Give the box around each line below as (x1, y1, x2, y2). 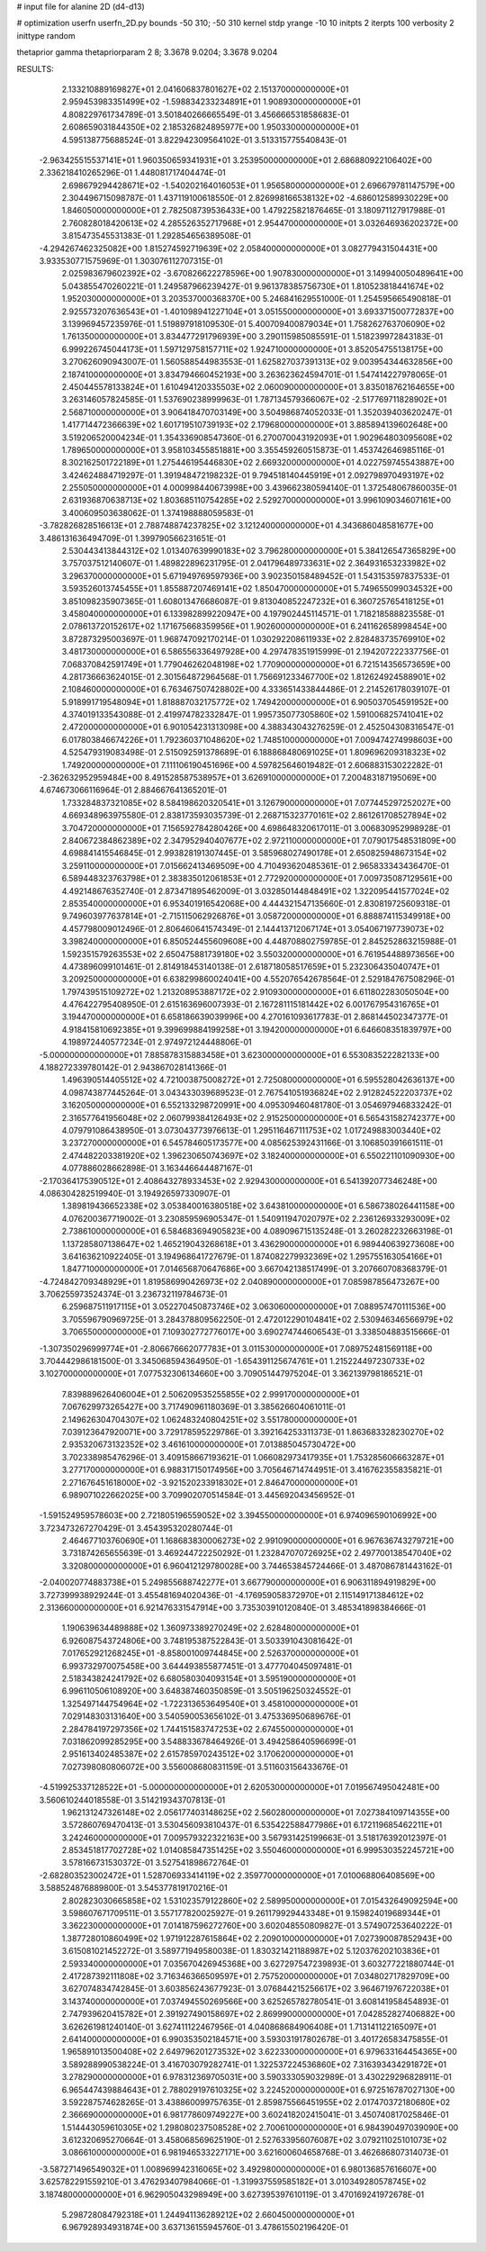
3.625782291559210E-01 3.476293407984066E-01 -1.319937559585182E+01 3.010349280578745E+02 (39, 2176, 427, 2187)
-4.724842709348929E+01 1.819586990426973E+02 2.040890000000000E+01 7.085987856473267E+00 (39, 1276, 440, 1287)
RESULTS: (16, 63, 54, 74)
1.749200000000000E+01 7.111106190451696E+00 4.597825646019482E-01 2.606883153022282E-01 (61, 759, 443, 770)
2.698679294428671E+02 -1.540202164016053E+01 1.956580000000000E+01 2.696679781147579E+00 (61, 180, 455, 191)
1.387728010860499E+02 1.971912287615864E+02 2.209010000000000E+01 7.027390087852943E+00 (61, 1932, 453, 1944)
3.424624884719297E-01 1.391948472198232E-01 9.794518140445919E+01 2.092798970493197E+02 (61, 469, 445, 481)
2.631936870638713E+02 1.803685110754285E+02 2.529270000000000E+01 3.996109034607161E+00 (61, 495, 452, 506)
